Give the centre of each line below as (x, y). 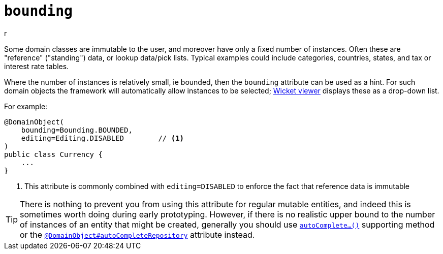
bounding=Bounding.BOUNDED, (77, 130)
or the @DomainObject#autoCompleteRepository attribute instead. (137, 234)
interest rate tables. (37, 66)
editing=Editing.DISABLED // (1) (103, 138)
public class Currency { (53, 154)
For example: (26, 106)
